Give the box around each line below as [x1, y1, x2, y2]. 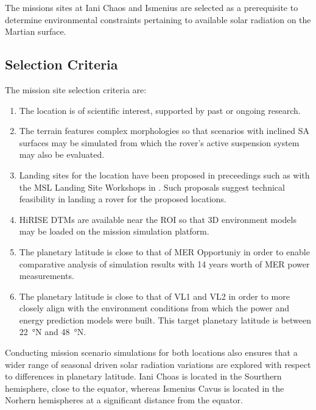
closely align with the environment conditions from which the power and [19, 302, 290, 314]
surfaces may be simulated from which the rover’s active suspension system [19, 136, 300, 149]
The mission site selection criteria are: [5, 83, 147, 96]
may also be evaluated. [19, 148, 105, 161]
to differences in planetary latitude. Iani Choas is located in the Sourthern [5, 370, 282, 383]
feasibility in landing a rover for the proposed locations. [19, 193, 226, 205]
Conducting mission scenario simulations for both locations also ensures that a [5, 346, 298, 359]
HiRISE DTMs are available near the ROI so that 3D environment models [19, 213, 297, 225]
